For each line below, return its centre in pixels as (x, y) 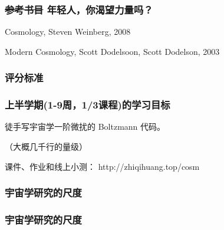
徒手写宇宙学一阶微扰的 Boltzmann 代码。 (85, 126)
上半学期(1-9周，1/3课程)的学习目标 (88, 105)
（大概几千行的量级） (46, 147)
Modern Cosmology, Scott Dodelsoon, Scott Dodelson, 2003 (112, 51)
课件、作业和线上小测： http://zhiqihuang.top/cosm (102, 166)
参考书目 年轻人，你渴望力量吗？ (79, 9)
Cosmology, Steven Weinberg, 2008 (68, 32)
